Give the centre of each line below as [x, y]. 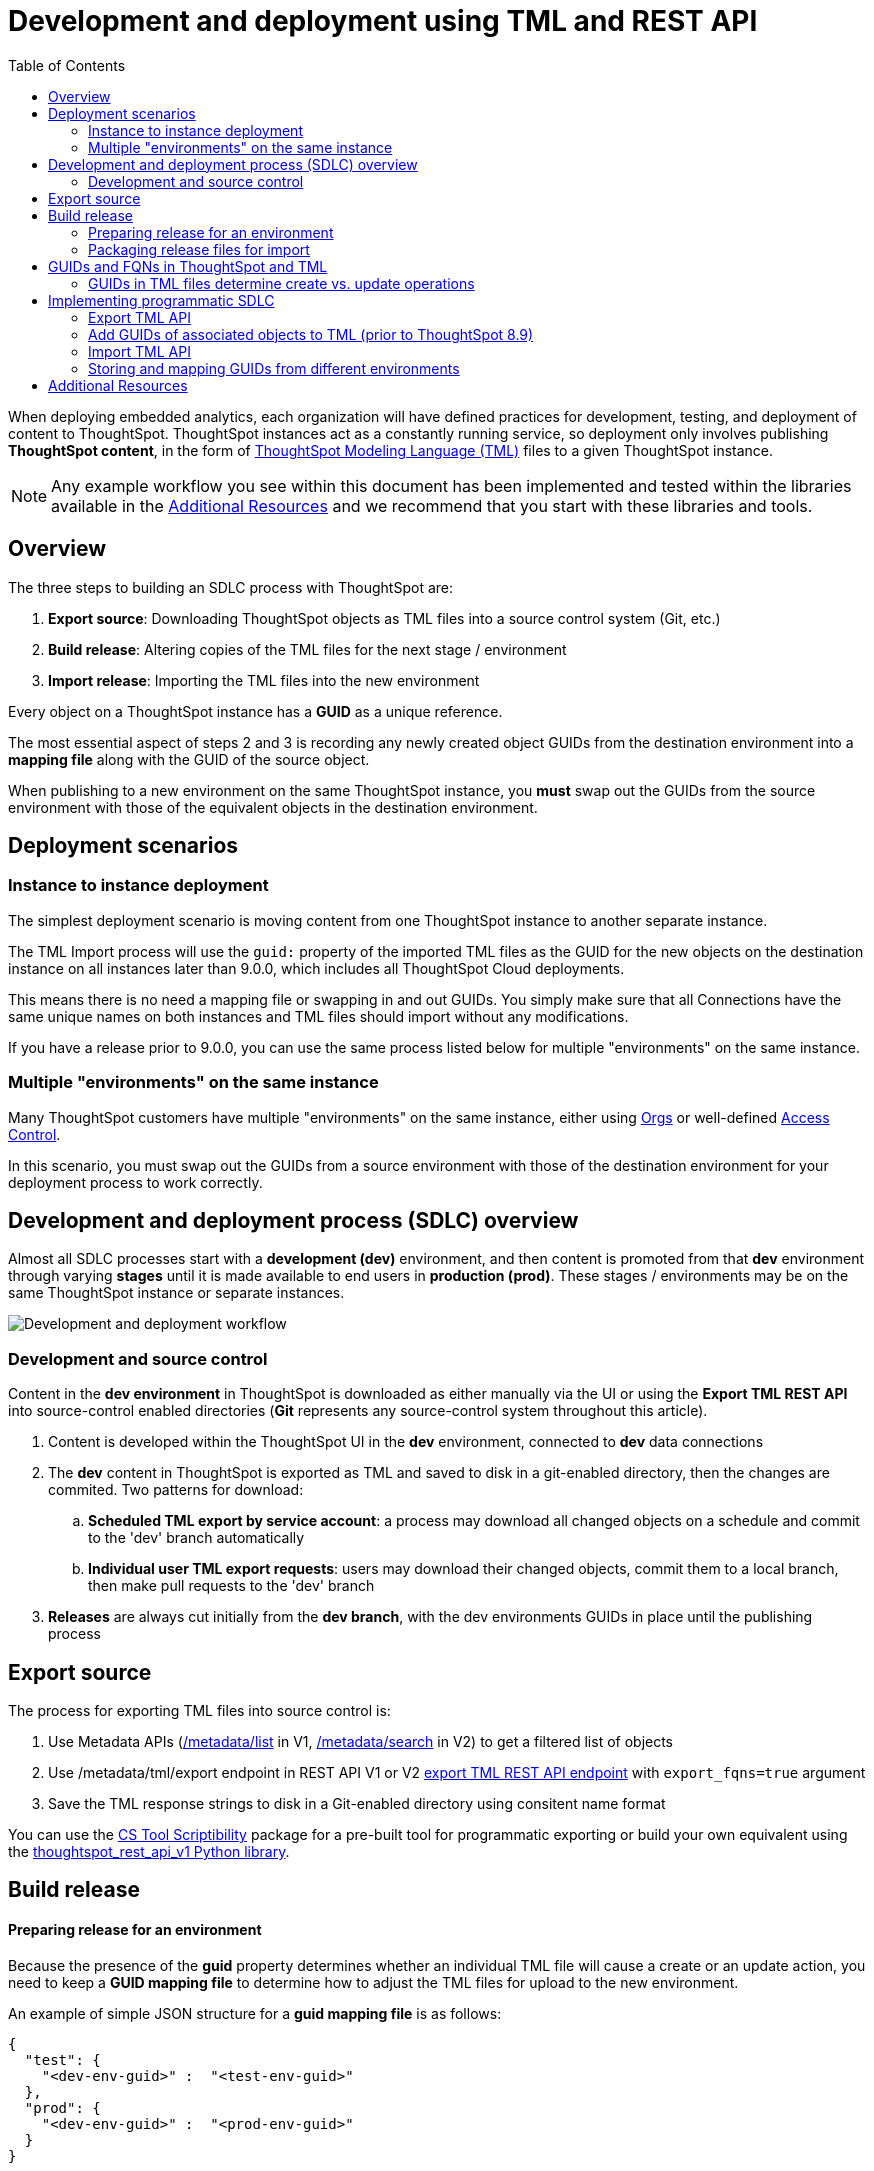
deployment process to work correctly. [135, 1182]
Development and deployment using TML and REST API [383, 21]
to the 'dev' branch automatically [196, 1538]
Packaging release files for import [199, 249]
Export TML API [139, 317]
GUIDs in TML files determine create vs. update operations [281, 283]
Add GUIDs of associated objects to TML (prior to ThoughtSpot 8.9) [311, 334]
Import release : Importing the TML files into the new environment [264, 680]
